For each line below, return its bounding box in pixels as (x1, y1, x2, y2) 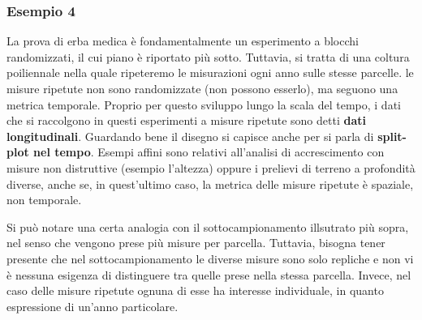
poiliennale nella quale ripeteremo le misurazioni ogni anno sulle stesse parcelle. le (6, 64, 414, 81)
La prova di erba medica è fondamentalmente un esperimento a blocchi (6, 32, 359, 49)
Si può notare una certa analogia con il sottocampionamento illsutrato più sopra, (6, 218, 409, 235)
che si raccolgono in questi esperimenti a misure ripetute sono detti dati (6, 112, 366, 129)
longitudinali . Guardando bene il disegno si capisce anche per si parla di (6, 127, 374, 144)
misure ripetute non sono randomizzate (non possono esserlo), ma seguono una (6, 80, 398, 96)
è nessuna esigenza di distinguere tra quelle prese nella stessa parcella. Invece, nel (6, 266, 411, 283)
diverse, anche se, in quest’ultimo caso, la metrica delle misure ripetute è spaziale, (6, 175, 414, 192)
